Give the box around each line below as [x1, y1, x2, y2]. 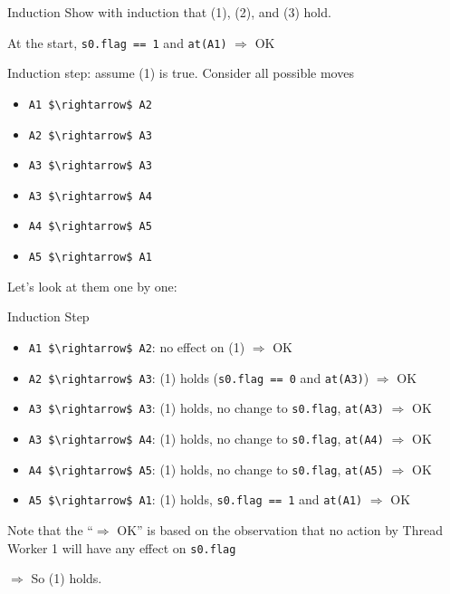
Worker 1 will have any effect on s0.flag [7, 538, 236, 557]
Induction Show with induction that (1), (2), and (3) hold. [7, 3, 331, 21]
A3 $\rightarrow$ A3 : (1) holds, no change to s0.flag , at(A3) [28, 398, 384, 417]
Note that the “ [7, 520, 93, 539]
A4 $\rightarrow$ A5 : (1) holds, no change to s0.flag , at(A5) [28, 459, 384, 478]
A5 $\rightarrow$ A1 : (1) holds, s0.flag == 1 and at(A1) [28, 490, 363, 509]
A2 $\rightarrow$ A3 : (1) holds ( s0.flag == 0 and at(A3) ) [28, 368, 369, 387]
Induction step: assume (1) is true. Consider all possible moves [7, 63, 354, 82]
